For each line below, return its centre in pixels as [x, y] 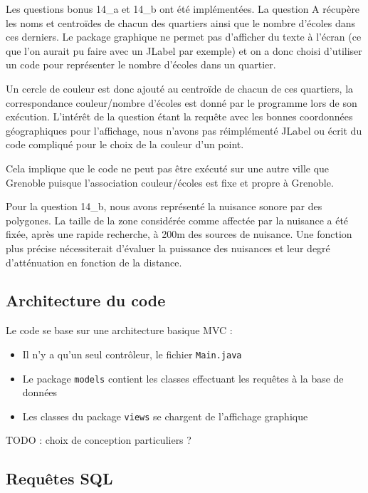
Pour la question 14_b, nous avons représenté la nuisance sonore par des [164, 206]
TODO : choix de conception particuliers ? [99, 440]
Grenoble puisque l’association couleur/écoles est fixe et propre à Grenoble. [170, 182]
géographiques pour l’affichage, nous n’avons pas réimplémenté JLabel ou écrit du [184, 130]
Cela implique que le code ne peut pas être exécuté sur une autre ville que [168, 168]
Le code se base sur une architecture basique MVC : [119, 330]
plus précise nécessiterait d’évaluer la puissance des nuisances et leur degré [168, 248]
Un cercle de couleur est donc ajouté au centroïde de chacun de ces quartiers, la [180, 88]
